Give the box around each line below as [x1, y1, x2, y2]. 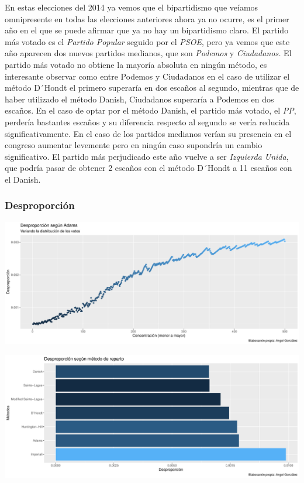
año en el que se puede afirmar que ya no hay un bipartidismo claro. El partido [5, 24, 289, 36]
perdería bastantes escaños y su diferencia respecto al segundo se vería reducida [5, 115, 290, 128]
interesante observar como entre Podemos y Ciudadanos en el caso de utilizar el [5, 70, 290, 82]
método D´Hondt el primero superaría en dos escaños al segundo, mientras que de [5, 81, 299, 94]
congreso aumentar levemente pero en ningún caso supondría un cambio [5, 139, 262, 151]
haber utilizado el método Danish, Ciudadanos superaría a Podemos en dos [5, 93, 274, 105]
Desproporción [5, 198, 75, 213]
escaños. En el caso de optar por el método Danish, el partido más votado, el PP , [5, 104, 296, 117]
